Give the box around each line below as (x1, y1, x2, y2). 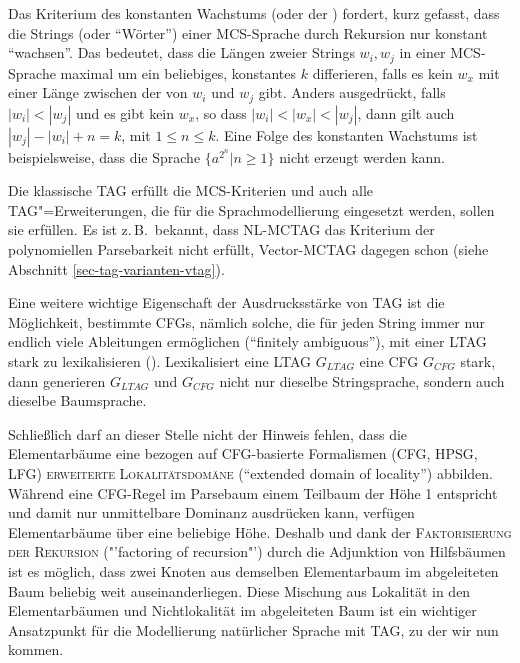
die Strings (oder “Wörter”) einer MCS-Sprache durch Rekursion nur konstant (8, 22, 488, 43)
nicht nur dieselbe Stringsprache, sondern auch (219, 370, 505, 391)
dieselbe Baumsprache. (8, 390, 147, 411)
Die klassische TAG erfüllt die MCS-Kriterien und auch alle (8, 180, 374, 201)
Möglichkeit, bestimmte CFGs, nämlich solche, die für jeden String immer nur (8, 311, 486, 332)
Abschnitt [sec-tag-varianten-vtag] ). (8, 258, 225, 279)
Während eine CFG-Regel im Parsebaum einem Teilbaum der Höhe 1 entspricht (8, 482, 498, 503)
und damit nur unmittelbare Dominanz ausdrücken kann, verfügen (8, 502, 415, 523)
